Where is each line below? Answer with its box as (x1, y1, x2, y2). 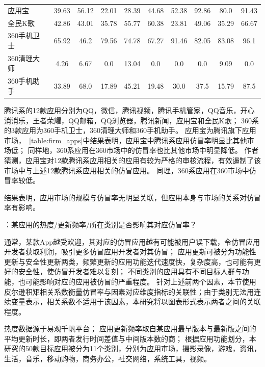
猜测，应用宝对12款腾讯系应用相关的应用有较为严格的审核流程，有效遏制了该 (4, 154, 261, 165)
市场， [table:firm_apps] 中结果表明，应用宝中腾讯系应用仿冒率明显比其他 (4, 135, 247, 145)
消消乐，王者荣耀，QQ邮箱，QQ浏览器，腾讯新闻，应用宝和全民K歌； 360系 (4, 115, 259, 125)
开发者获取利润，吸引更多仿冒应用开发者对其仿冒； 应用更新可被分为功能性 (4, 246, 256, 257)
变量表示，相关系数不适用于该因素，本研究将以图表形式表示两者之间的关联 (11, 296, 261, 307)
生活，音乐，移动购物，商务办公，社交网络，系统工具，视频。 (4, 353, 211, 364)
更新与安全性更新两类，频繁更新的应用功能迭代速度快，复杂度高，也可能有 (4, 256, 254, 267)
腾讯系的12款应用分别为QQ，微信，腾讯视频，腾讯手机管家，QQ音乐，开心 (4, 105, 255, 115)
